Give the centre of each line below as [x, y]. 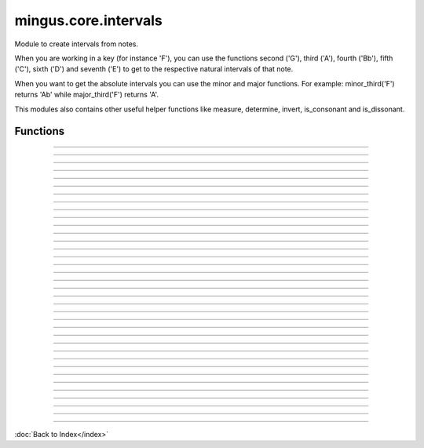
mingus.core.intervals [88, 20]
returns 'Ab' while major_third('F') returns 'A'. [87, 95]
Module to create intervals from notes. [77, 44]
